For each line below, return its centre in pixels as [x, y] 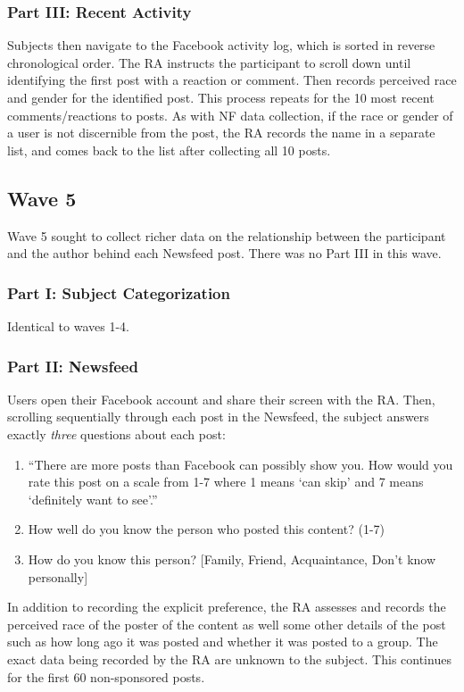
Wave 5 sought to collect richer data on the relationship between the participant [227, 235]
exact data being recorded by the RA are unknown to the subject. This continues [229, 659]
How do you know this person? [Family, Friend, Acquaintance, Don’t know [232, 559]
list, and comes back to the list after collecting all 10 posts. [169, 150]
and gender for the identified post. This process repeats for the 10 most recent [221, 97]
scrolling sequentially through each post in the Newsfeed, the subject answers [218, 417]
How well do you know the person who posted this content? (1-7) [207, 529]
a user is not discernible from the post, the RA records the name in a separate [221, 133]
